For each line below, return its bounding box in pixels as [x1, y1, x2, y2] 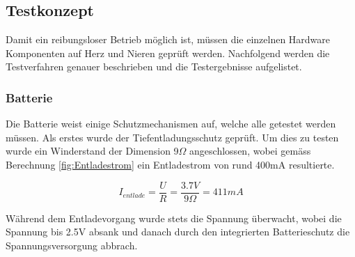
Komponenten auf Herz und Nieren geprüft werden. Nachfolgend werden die [6, 45, 330, 60]
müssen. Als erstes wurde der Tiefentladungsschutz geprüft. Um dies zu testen [6, 130, 339, 144]
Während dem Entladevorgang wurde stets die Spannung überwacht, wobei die [6, 210, 342, 225]
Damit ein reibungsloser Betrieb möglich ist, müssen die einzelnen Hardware [6, 32, 331, 47]
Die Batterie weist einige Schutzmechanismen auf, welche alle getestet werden [6, 116, 336, 131]
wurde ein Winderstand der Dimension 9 [6, 143, 179, 158]
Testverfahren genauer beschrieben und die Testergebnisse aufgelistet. [6, 59, 302, 74]
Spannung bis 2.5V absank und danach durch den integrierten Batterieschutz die [6, 224, 350, 239]
